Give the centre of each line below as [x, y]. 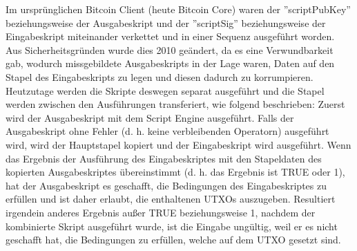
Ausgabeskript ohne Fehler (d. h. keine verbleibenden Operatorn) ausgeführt [167, 131]
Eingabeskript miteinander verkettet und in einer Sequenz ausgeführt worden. [170, 36]
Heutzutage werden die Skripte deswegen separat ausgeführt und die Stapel [165, 90]
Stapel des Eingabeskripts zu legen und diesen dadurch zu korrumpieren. [160, 76]
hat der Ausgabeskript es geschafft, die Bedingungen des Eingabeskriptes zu [166, 185]
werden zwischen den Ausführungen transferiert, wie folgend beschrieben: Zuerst [175, 104]
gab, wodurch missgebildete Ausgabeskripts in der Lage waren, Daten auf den [170, 63]
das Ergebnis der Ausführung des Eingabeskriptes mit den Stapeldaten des [164, 158]
